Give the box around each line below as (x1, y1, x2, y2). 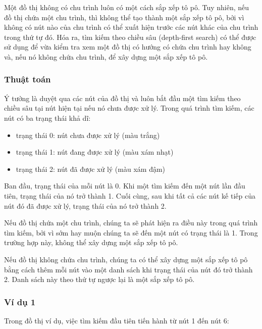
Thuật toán (4, 73, 51, 85)
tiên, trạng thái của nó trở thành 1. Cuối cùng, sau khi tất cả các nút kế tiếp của (4, 190, 255, 201)
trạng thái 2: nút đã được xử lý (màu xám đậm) (16, 163, 166, 174)
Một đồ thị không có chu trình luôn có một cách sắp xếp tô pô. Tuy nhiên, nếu (4, 2, 249, 12)
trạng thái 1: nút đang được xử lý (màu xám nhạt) (16, 147, 174, 157)
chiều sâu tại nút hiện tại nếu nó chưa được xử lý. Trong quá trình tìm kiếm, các (4, 103, 254, 113)
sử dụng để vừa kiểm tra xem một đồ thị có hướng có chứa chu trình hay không (4, 41, 251, 52)
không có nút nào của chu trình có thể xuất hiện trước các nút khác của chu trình (4, 22, 258, 32)
